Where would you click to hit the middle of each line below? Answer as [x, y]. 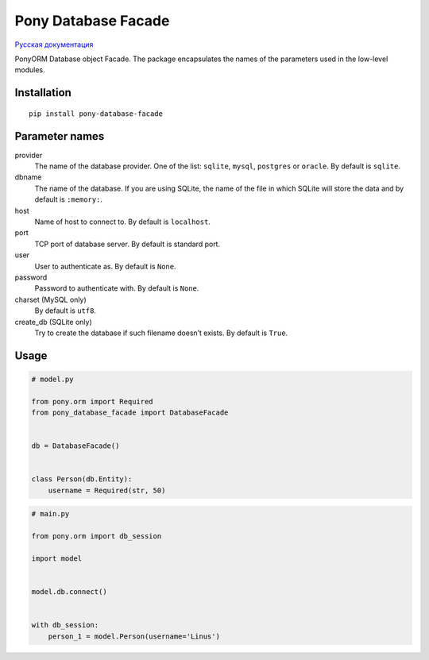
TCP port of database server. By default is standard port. [128, 244]
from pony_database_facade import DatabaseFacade [130, 413]
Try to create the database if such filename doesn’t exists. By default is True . [161, 333]
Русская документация [54, 44]
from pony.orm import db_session [97, 536]
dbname [28, 177]
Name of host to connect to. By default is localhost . [122, 222]
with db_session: [65, 625]
